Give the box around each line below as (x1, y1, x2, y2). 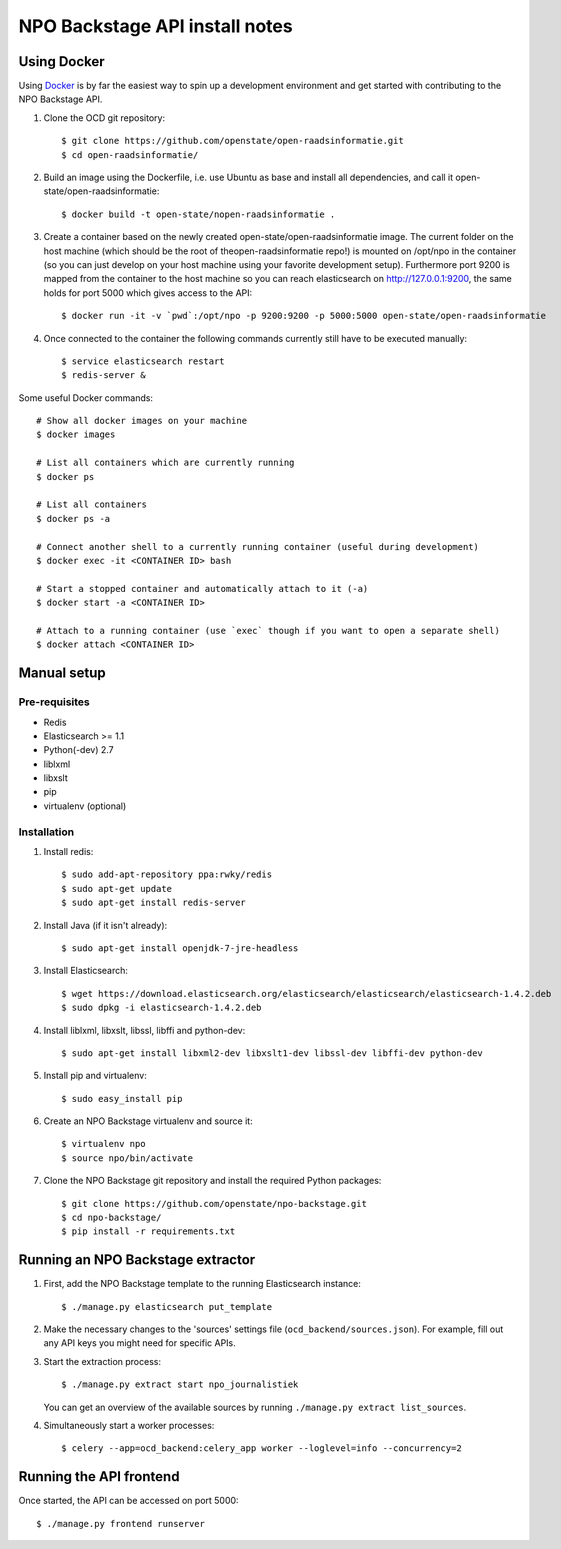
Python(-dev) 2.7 (43, 744, 114, 756)
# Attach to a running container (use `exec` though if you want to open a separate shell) (36, 625, 500, 636)
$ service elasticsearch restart (61, 355, 225, 367)
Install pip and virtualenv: (43, 1070, 147, 1082)
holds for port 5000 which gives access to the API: (43, 286, 253, 299)
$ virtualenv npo (61, 1138, 146, 1150)
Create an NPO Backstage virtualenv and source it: (43, 1115, 254, 1127)
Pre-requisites (18, 695, 90, 709)
